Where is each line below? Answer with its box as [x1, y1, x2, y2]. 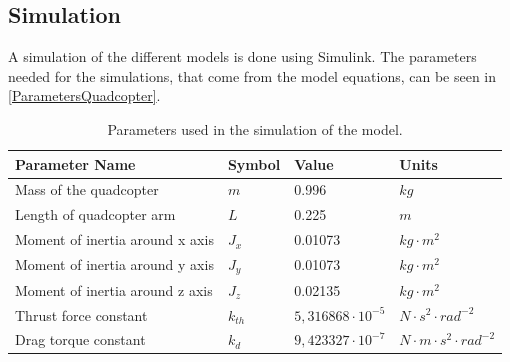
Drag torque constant [15, 329, 146, 350]
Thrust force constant [15, 304, 148, 325]
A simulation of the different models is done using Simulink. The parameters [8, 46, 477, 67]
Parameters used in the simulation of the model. [107, 118, 403, 139]
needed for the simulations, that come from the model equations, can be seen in [8, 65, 497, 86]
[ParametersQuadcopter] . [8, 85, 161, 106]
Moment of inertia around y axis [15, 254, 214, 275]
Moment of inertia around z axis [15, 279, 213, 300]
